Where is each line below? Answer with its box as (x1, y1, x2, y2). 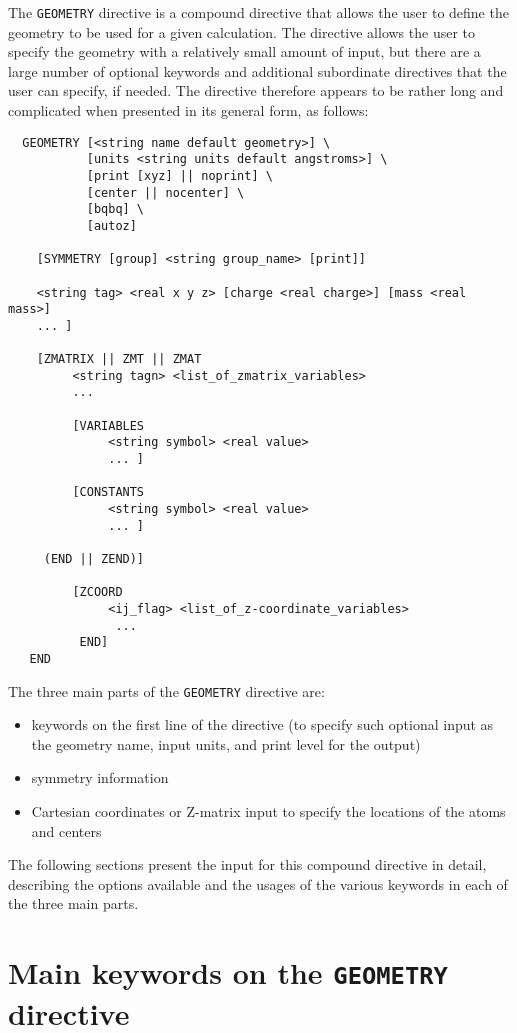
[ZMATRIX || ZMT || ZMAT (36, 352, 202, 367)
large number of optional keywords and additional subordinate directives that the (8, 60, 507, 81)
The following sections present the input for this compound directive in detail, (8, 854, 487, 875)
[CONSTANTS (72, 485, 145, 500)
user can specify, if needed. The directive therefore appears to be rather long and (8, 80, 504, 101)
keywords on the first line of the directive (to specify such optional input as (31, 714, 494, 735)
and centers (31, 820, 102, 841)
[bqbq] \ (86, 202, 145, 217)
